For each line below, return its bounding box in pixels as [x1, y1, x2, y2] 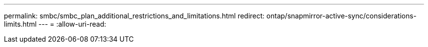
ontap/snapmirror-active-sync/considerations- [266, 12, 417, 20]
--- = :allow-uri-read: [38, 20, 107, 28]
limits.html [4, 20, 37, 28]
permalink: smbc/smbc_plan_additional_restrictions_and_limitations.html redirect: [4, 12, 265, 20]
